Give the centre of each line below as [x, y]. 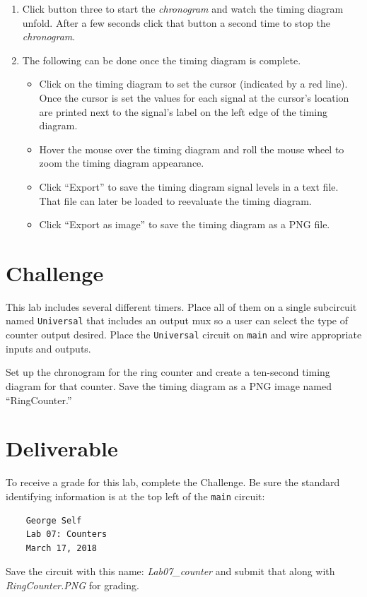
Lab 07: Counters [66, 534]
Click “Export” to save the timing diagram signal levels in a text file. [189, 186]
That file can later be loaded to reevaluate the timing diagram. [175, 200]
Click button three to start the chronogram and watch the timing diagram [183, 8]
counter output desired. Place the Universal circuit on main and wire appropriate [184, 335]
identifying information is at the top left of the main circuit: [135, 496]
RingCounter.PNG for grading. [72, 585]
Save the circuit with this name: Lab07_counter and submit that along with [170, 571]
